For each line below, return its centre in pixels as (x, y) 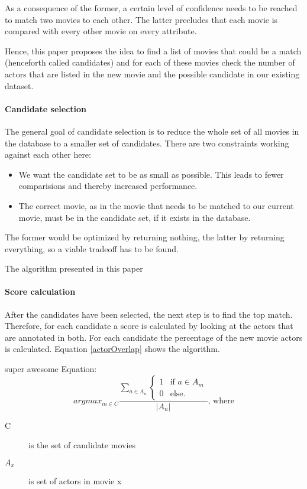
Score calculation (40, 291)
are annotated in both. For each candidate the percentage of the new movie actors (154, 337)
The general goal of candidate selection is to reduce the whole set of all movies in (152, 131)
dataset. (19, 85)
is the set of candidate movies (82, 445)
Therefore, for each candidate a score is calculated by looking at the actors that (149, 326)
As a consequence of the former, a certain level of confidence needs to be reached (151, 8)
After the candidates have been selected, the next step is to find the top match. (149, 314)
